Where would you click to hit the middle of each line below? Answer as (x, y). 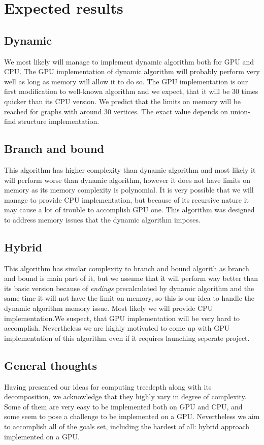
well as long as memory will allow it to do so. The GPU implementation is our (126, 81)
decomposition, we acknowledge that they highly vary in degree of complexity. (125, 396)
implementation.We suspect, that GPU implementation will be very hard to (122, 318)
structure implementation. (59, 121)
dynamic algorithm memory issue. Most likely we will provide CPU (109, 308)
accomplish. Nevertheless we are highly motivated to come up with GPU (117, 328)
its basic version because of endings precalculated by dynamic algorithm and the (129, 288)
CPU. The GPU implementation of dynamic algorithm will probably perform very (132, 71)
